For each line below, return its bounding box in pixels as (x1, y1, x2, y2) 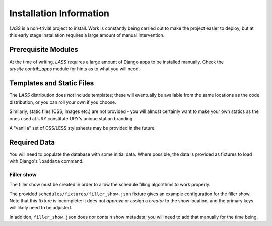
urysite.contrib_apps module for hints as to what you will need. (9, 66, 140, 72)
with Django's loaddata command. (9, 158, 84, 164)
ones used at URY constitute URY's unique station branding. (9, 116, 134, 122)
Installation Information (9, 8, 109, 19)
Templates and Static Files (9, 79, 94, 88)
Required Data (9, 138, 55, 146)
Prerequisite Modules (9, 45, 78, 54)
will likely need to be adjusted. (9, 205, 73, 211)
